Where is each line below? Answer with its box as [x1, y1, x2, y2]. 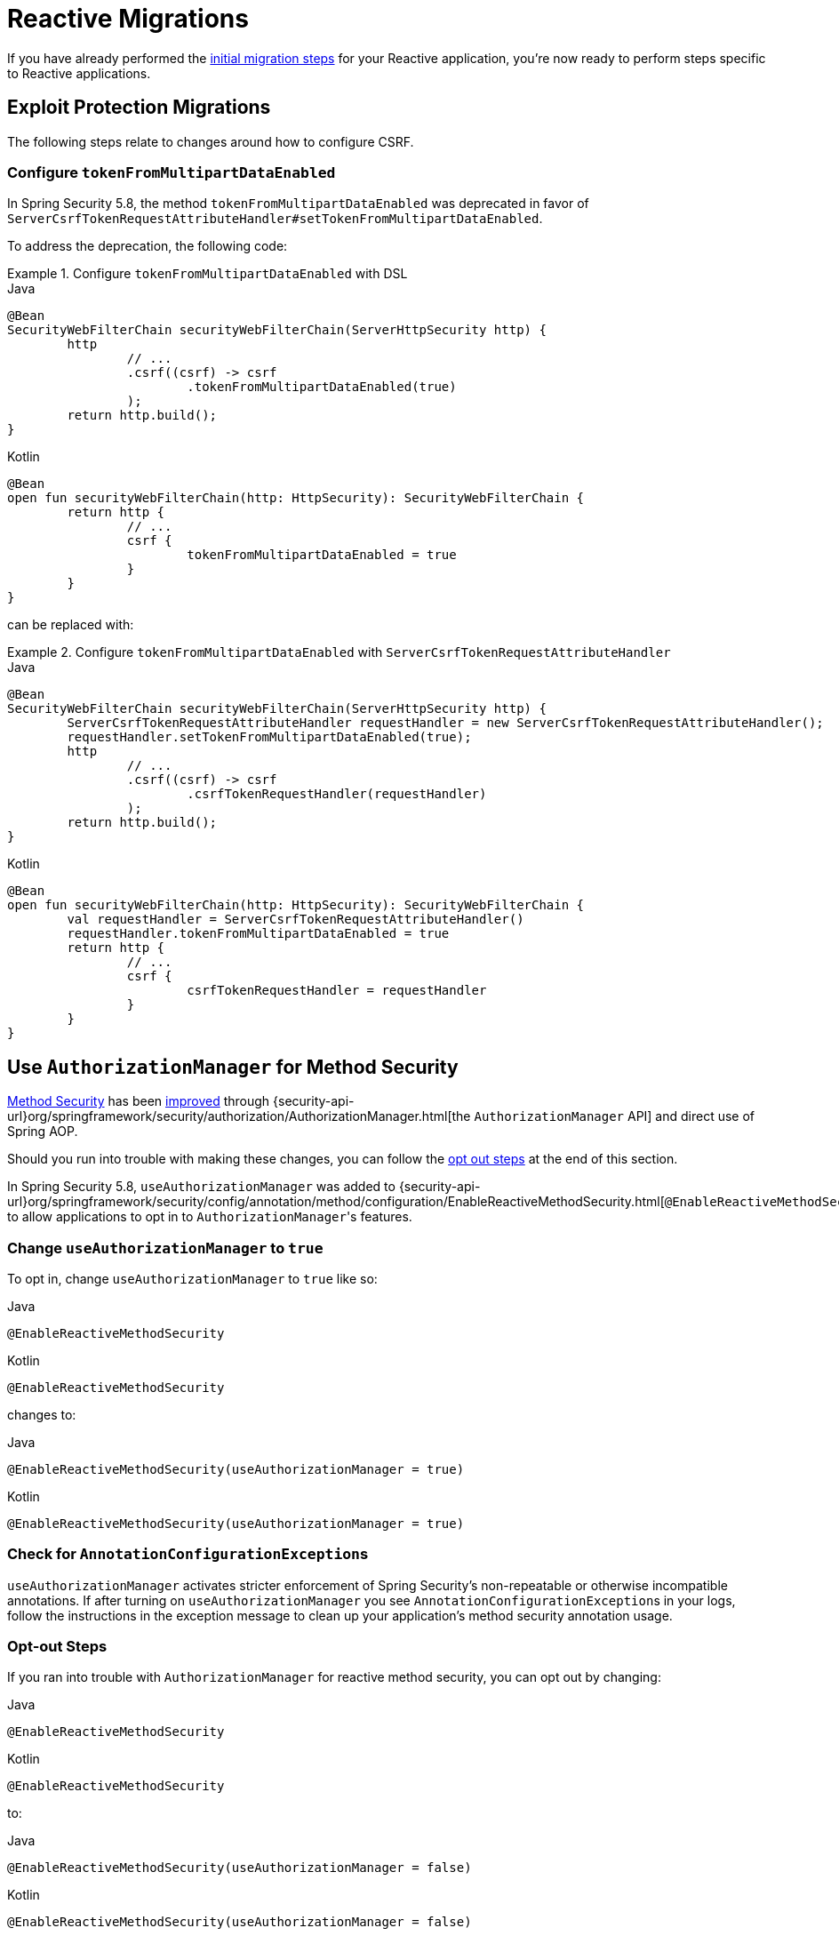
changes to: [7, 1406, 76, 1422]
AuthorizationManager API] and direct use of [474, 1108, 755, 1124]
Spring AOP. [7, 1124, 78, 1140]
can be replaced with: [7, 617, 134, 633]
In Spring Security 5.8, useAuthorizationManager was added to [7, 1179, 396, 1195]
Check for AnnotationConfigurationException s [7, 1545, 369, 1564]
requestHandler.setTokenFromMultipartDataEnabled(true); [67, 730, 472, 745]
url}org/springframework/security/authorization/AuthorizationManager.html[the [7, 1108, 471, 1124]
